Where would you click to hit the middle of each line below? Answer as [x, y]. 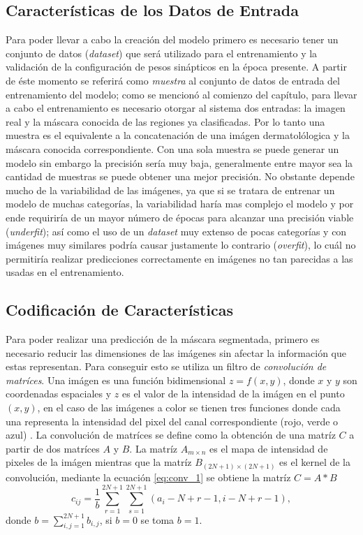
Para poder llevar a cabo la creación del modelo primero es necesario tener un [172, 39]
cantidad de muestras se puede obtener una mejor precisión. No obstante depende [180, 176]
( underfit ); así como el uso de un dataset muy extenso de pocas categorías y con [176, 231]
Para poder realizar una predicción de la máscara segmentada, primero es [163, 339]
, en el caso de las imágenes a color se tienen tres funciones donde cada [189, 408]
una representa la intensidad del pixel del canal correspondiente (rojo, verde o [172, 421]
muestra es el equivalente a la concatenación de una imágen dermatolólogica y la [178, 135]
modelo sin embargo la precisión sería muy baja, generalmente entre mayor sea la [179, 162]
